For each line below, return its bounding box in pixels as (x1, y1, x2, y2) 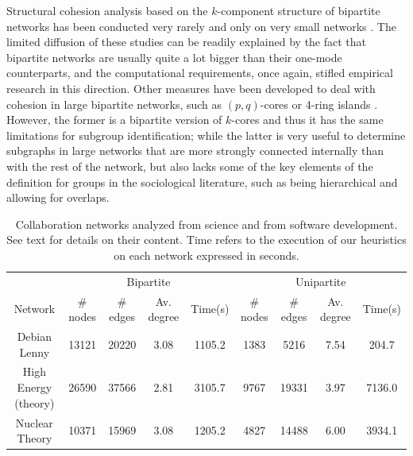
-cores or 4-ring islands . (260, 95, 378, 112)
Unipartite (295, 272, 346, 289)
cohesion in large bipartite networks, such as (6, 95, 222, 112)
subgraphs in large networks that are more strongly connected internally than (6, 142, 384, 159)
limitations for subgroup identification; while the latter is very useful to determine (6, 126, 406, 143)
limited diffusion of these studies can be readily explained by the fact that (6, 33, 367, 50)
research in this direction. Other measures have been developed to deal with (6, 79, 376, 96)
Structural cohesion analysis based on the (6, 2, 208, 18)
